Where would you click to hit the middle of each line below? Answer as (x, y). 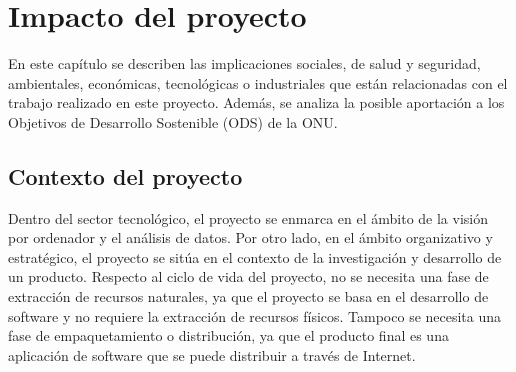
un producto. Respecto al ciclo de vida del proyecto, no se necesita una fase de (248, 276)
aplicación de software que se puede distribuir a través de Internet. (212, 354)
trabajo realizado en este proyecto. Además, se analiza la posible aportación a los (256, 102)
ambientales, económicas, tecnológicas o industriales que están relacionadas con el (258, 82)
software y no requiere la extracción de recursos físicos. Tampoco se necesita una (255, 315)
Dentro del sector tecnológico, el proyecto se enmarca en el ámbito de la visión (248, 217)
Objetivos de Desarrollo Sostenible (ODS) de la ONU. (173, 121)
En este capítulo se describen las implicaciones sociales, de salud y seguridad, (244, 63)
